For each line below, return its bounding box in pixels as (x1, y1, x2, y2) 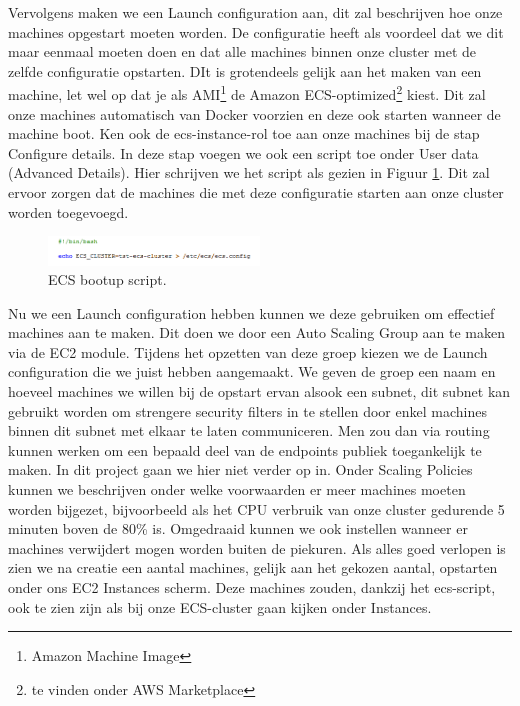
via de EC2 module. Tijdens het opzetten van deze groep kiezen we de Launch (8, 341, 488, 362)
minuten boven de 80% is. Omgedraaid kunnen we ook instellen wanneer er (8, 518, 468, 539)
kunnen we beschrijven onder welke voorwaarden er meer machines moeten (8, 479, 466, 500)
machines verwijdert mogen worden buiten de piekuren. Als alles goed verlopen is (8, 537, 506, 558)
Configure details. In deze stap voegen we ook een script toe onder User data (8, 142, 479, 163)
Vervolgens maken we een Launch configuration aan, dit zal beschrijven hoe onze (8, 2, 503, 22)
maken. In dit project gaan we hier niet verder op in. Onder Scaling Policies (8, 459, 473, 480)
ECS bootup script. (48, 269, 167, 290)
